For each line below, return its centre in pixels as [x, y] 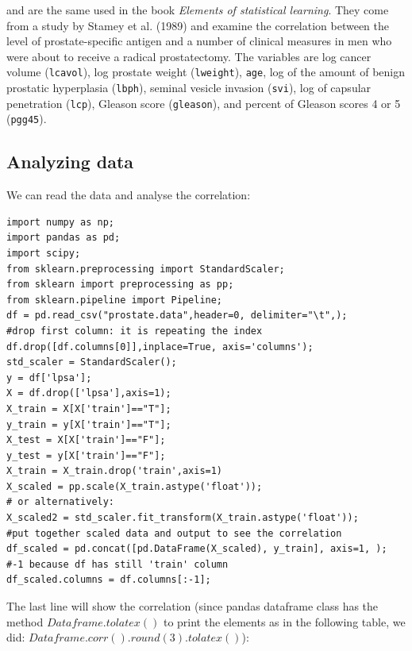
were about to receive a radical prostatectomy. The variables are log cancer [189, 56]
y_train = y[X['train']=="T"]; [89, 424]
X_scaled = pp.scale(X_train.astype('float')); [135, 486]
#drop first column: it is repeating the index [135, 331]
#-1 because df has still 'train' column [117, 564]
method [25, 621]
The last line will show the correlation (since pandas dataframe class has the [193, 606]
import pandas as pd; [64, 238]
